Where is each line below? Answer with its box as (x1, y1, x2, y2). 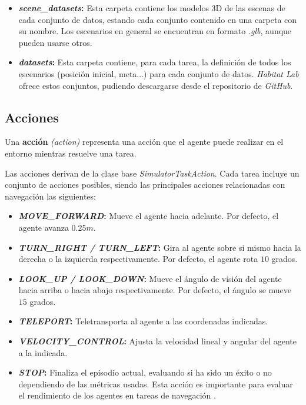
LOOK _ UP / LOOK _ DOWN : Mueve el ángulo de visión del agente (18, 272, 282, 284)
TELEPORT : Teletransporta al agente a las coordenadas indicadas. (18, 315, 268, 327)
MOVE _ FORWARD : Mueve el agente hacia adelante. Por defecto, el (18, 210, 279, 222)
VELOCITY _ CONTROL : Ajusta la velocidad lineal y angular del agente (18, 335, 297, 347)
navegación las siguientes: (5, 190, 96, 202)
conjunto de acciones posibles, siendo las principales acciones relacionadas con (5, 178, 285, 191)
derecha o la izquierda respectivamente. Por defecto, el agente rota (18, 253, 258, 265)
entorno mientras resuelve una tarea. (5, 147, 137, 159)
